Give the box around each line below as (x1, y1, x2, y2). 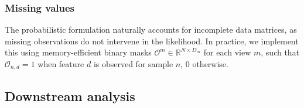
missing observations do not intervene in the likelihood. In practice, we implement (5, 34, 299, 47)
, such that (261, 46, 300, 58)
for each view (203, 46, 251, 58)
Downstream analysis (5, 86, 135, 104)
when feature (37, 58, 84, 69)
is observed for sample (93, 58, 173, 69)
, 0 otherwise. (180, 58, 228, 69)
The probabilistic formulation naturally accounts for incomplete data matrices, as (5, 23, 297, 36)
